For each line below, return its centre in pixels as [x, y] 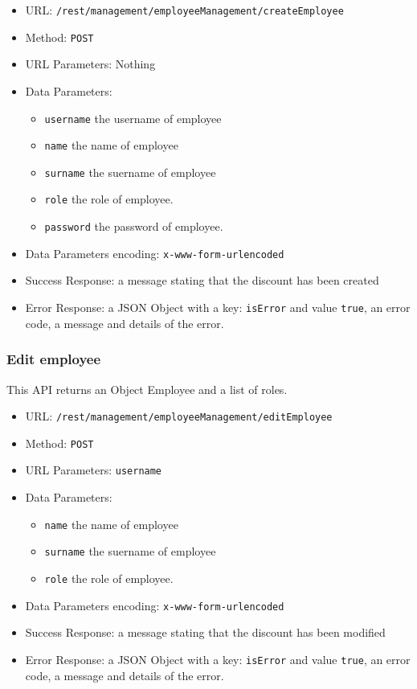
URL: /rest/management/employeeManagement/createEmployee [184, 10]
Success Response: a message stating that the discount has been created [202, 280]
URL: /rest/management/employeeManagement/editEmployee [179, 416]
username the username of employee [133, 118]
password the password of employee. [134, 226]
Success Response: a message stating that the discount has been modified [205, 632]
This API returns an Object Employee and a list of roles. [147, 389]
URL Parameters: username [94, 470]
